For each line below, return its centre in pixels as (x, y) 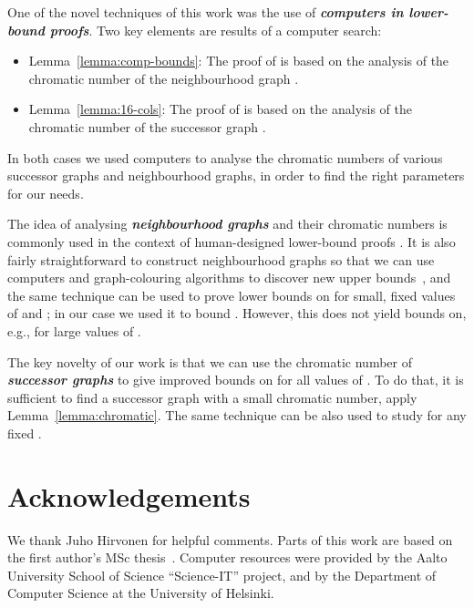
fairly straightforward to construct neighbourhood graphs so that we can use (221, 259)
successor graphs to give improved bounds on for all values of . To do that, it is (236, 380)
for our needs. (46, 193)
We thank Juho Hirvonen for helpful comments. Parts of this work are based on (230, 539)
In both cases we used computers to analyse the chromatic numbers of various (225, 157)
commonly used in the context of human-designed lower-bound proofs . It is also (232, 241)
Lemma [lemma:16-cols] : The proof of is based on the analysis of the (221, 109)
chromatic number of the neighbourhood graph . (164, 78)
